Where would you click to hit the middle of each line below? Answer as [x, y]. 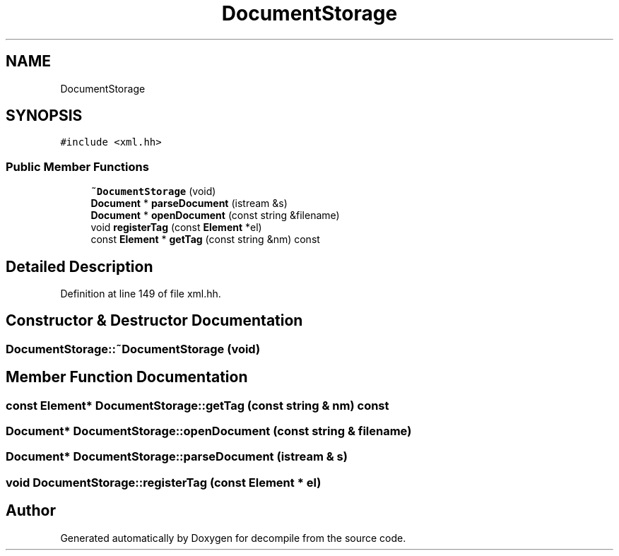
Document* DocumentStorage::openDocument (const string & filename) [209, 431]
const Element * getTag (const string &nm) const [205, 239]
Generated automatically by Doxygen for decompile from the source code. [233, 538]
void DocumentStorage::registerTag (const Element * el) [164, 482]
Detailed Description [79, 266]
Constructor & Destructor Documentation [154, 321]
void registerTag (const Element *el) [176, 227]
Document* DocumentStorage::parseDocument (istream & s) [177, 457]
